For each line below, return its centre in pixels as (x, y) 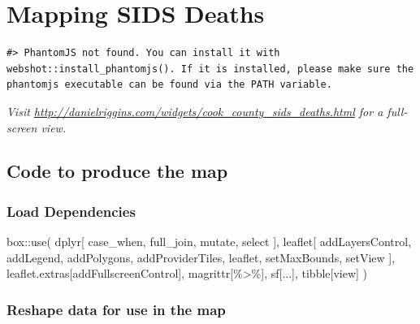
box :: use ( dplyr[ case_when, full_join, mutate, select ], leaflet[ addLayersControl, (209, 242)
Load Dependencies (71, 211)
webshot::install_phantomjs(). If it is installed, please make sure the (210, 69)
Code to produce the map (117, 171)
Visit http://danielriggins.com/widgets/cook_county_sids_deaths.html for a (195, 111)
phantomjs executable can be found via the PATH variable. (169, 85)
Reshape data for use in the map (116, 309)
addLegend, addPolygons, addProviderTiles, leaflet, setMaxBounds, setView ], (201, 257)
